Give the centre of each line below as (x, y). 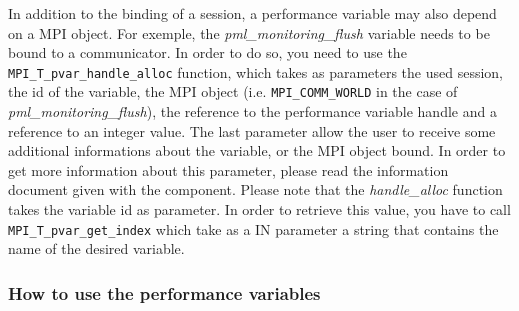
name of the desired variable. (96, 248)
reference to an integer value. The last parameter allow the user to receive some (252, 130)
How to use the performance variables (164, 292)
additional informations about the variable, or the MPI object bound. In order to (257, 150)
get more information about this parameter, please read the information (228, 169)
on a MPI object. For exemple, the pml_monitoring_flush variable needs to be (249, 32)
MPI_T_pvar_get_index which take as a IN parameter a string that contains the (253, 228)
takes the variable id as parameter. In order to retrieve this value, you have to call (259, 209)
